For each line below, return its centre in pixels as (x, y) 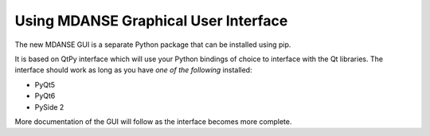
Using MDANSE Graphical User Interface (151, 21)
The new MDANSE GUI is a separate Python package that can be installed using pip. (153, 45)
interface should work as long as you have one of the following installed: (133, 70)
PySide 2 (49, 107)
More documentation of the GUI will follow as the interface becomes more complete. (153, 121)
